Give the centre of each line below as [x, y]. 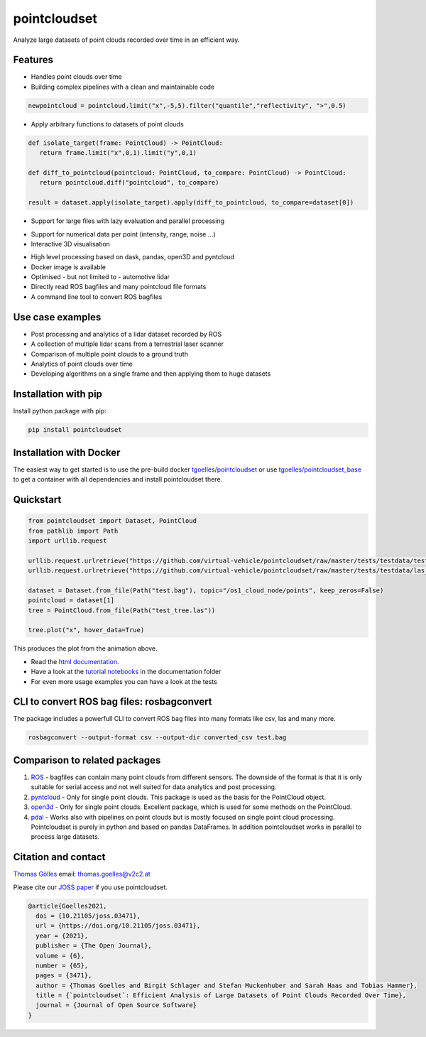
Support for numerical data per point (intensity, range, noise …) [123, 234]
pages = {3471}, [64, 976]
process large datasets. [65, 837]
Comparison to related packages [87, 760]
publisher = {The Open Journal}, [94, 946]
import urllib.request [67, 541]
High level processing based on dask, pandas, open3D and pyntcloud [132, 257]
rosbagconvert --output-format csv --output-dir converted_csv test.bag [157, 738]
